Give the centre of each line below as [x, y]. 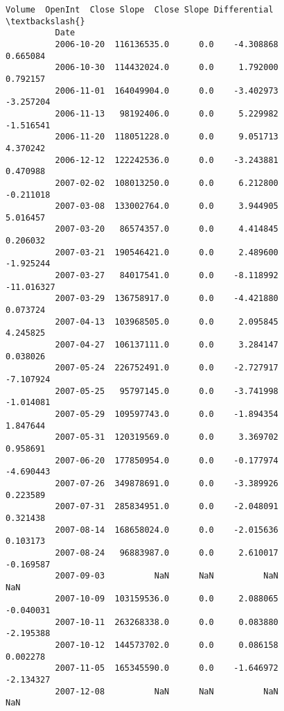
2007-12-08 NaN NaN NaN [167, 691]
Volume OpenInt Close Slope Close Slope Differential [140, 10]
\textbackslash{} [45, 21]
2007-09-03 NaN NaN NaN [167, 576]
